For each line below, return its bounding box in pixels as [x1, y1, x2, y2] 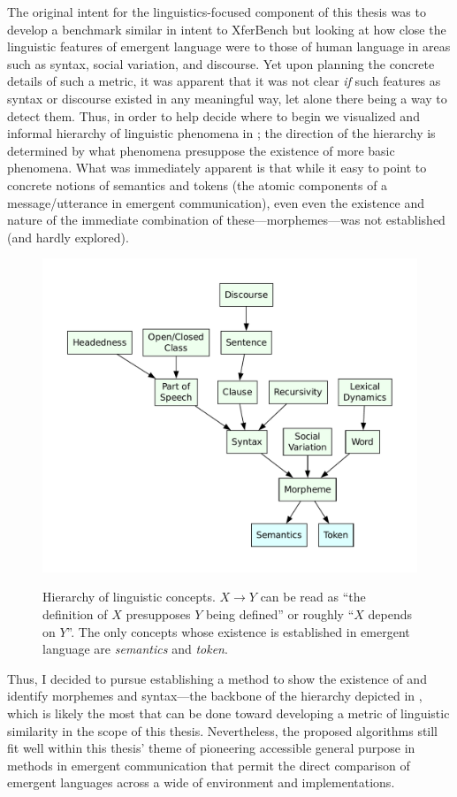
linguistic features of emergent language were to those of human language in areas [7, 37, 451, 56]
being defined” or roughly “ [205, 604, 354, 623]
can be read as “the [260, 587, 366, 606]
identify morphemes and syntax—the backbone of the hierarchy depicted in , [7, 686, 423, 705]
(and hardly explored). [7, 227, 129, 246]
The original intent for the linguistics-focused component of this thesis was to [7, 3, 426, 20]
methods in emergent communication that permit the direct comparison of [7, 755, 410, 774]
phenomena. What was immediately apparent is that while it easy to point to [7, 158, 427, 177]
